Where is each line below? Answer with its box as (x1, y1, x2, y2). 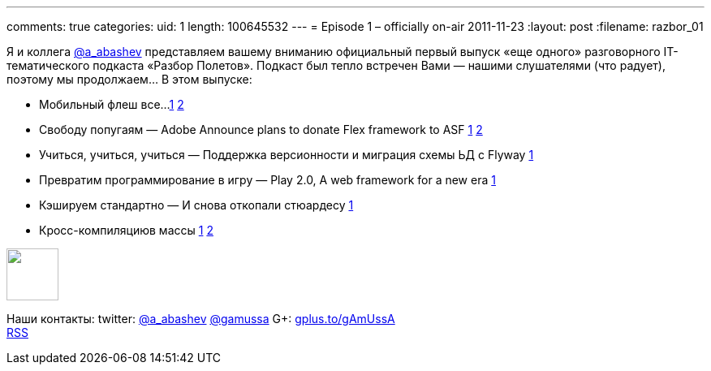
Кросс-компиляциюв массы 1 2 (39, 223, 213, 237)
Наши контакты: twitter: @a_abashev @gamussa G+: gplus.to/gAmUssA (6, 312, 395, 326)
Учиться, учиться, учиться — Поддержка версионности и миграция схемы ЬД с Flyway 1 (39, 148, 534, 162)
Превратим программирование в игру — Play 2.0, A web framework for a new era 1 (39, 173, 496, 187)
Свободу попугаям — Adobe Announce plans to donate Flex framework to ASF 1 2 (39, 123, 483, 136)
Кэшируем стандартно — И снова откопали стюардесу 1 (39, 198, 354, 212)
